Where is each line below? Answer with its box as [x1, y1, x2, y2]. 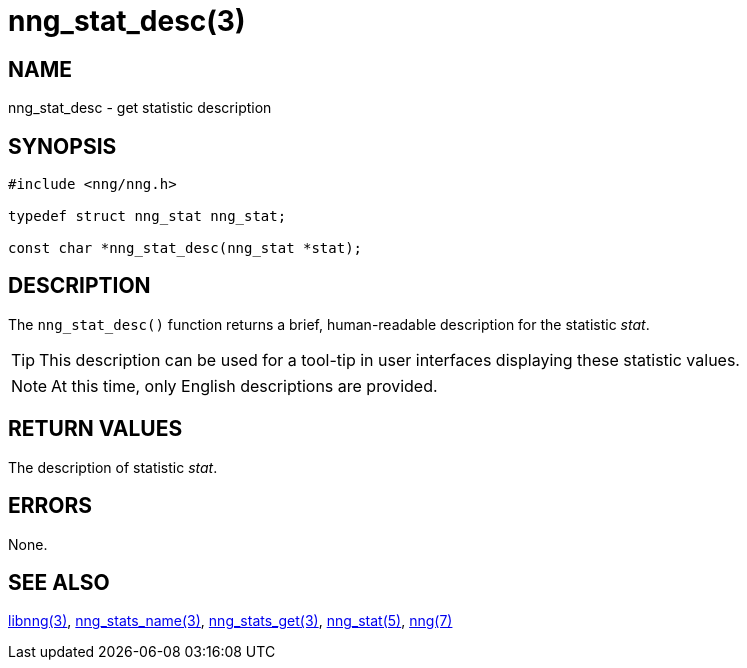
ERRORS [8, 493, 93, 519]
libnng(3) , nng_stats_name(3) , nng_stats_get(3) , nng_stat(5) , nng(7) [8, 612, 453, 630]
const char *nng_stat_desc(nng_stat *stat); [8, 240, 363, 257]
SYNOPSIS [8, 133, 117, 159]
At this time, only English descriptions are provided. [51, 375, 438, 396]
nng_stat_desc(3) [8, 4, 246, 38]
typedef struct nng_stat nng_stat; [8, 208, 287, 225]
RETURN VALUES [8, 416, 183, 442]
